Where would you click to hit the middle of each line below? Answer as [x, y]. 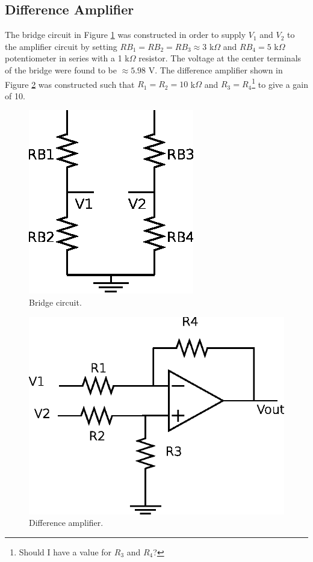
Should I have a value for [65, 551]
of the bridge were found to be [61, 69]
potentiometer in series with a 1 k [67, 58]
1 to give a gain [280, 83]
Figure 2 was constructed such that [70, 84]
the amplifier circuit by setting [61, 46]
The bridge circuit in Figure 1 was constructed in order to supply [126, 35]
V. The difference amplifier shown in [215, 69]
